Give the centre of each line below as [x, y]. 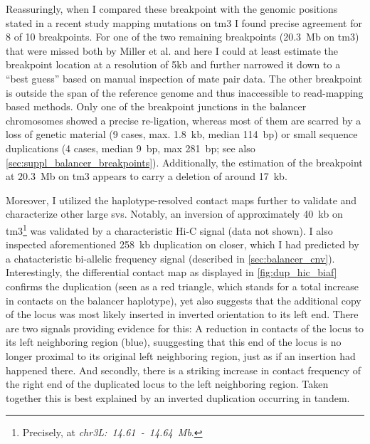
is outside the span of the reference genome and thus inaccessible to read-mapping [185, 92]
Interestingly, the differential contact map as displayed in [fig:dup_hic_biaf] [171, 272]
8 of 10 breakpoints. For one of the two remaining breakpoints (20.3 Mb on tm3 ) [183, 37]
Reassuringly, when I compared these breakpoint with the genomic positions [172, 9]
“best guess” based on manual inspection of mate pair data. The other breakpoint [184, 78]
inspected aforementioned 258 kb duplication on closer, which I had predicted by [183, 244]
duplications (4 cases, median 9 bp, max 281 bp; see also [131, 148]
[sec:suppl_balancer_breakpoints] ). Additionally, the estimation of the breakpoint [184, 162]
